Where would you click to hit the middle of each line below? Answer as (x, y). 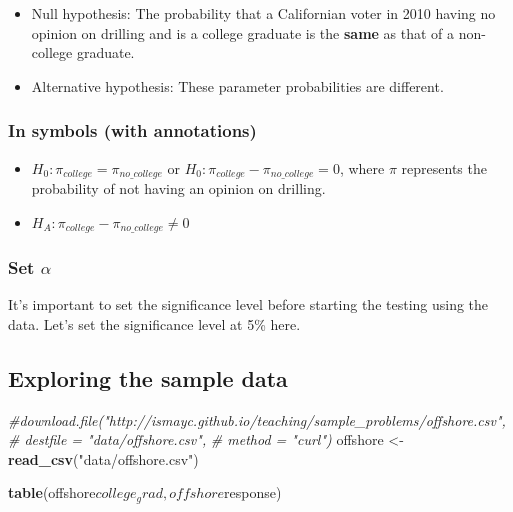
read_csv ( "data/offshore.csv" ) (103, 458)
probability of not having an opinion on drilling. (178, 188)
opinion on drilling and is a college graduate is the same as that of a (243, 32)
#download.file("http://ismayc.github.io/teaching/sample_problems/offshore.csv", (257, 419)
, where (362, 167)
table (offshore (52, 492)
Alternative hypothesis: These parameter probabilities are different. (237, 85)
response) (253, 492)
